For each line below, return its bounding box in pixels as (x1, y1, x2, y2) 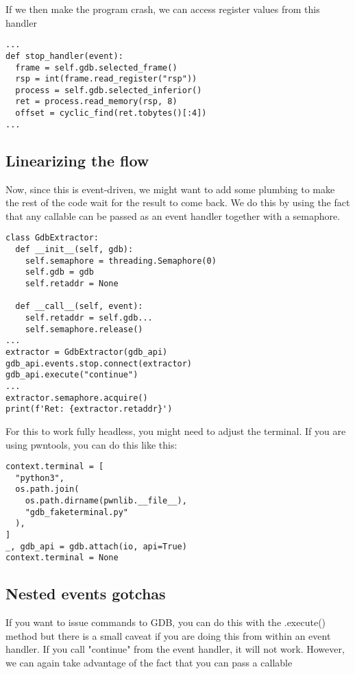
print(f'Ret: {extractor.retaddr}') (5, 404, 173, 414)
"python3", (15, 473, 64, 483)
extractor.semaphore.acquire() (5, 392, 148, 403)
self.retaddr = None (25, 279, 119, 289)
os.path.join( (15, 484, 79, 495)
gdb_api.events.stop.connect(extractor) (5, 358, 193, 369)
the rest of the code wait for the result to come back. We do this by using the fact (5, 195, 350, 210)
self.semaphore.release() (25, 324, 143, 334)
